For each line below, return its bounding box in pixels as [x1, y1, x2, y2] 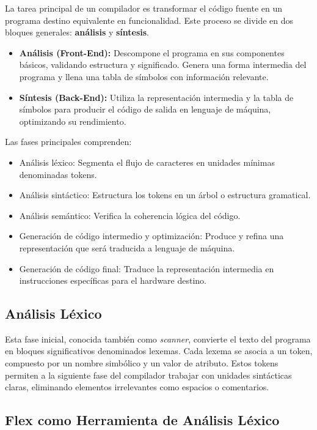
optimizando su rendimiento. [19, 114, 126, 127]
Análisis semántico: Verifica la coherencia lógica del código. [19, 209, 241, 221]
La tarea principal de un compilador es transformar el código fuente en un [5, 2, 283, 14]
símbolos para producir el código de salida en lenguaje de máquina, [19, 103, 271, 116]
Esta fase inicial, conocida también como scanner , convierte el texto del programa [5, 332, 311, 345]
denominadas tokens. [19, 168, 97, 180]
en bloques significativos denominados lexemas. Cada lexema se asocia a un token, [5, 344, 313, 357]
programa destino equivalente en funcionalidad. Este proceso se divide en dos [5, 13, 294, 26]
